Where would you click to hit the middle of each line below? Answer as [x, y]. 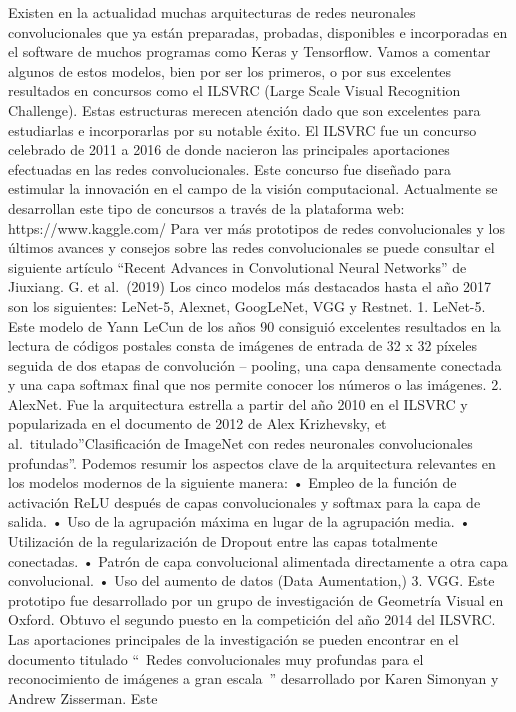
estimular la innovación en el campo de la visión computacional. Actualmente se [253, 188]
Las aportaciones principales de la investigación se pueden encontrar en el [233, 639]
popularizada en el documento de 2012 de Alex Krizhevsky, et [197, 423]
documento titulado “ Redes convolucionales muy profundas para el [216, 658]
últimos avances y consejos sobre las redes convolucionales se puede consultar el [251, 247]
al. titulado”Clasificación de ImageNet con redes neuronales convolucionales [240, 443]
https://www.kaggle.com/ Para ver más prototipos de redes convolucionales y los [256, 227]
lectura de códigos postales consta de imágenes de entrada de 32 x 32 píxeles [243, 345]
